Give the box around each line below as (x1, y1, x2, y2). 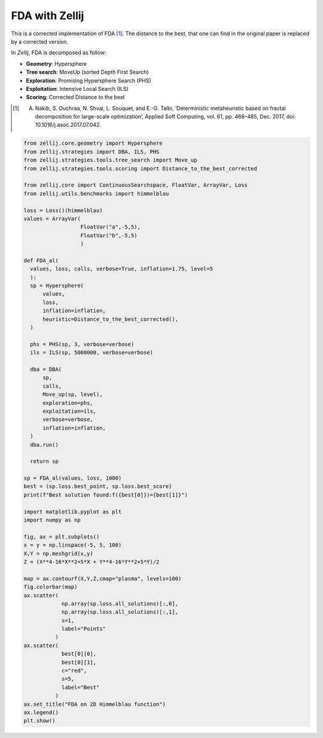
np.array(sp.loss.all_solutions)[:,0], (61, 600, 179, 607)
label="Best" (61, 684, 100, 691)
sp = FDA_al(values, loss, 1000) (23, 475, 122, 481)
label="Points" (61, 626, 106, 632)
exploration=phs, (42, 400, 94, 406)
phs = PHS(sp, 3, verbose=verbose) (30, 341, 135, 347)
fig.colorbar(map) (23, 584, 78, 590)
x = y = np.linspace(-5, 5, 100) (23, 542, 122, 548)
